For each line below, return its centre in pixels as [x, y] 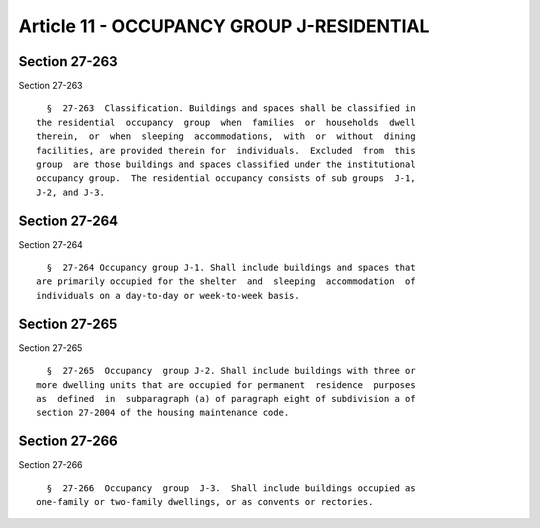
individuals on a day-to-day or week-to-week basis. [168, 295]
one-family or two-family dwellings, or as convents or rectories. [205, 502]
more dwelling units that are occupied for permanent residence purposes [226, 384]
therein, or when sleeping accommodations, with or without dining [226, 136]
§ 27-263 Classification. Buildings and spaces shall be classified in [231, 108]
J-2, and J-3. [70, 192]
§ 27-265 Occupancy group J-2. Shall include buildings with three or [231, 371]
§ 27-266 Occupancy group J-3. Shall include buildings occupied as [231, 488]
